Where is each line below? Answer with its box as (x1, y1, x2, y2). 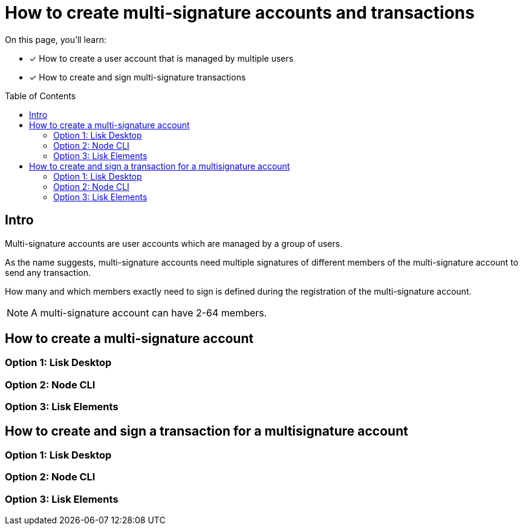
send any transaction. (5, 267, 91, 278)
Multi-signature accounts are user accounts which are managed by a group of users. (5, 238, 343, 249)
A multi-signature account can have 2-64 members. (31, 306, 267, 319)
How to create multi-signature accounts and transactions (5, 2, 475, 23)
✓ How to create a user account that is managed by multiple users (29, 53, 294, 64)
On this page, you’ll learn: (5, 34, 106, 45)
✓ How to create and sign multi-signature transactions (29, 71, 246, 82)
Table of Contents (5, 90, 76, 101)
